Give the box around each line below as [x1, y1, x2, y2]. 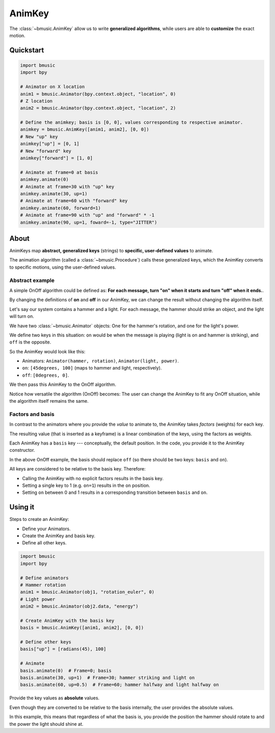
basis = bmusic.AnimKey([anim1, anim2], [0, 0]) [20, 625, 144, 631]
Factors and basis [9, 410, 54, 417]
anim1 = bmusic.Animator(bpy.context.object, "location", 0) [20, 91, 176, 97]
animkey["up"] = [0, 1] [20, 141, 80, 147]
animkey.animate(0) [20, 176, 69, 182]
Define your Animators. [22, 526, 71, 532]
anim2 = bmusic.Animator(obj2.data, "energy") [20, 604, 139, 609]
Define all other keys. [22, 540, 67, 546]
